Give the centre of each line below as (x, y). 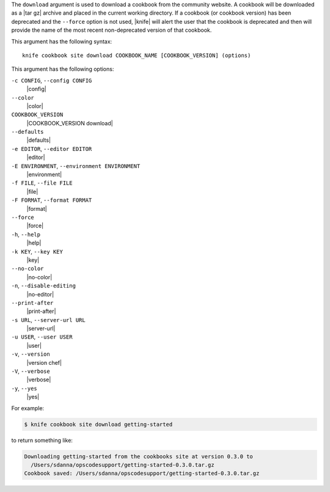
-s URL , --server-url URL (48, 320)
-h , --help (26, 234)
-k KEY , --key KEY (37, 251)
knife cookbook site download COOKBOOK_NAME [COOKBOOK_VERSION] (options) (137, 55)
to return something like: (42, 440)
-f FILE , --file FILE (42, 183)
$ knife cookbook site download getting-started (98, 424)
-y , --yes (24, 388)
